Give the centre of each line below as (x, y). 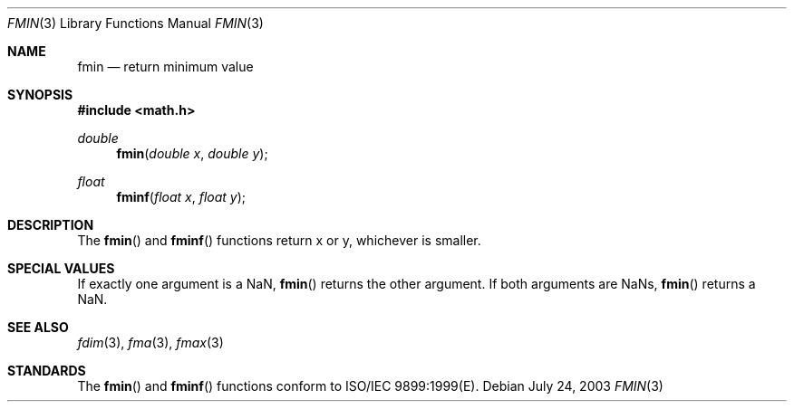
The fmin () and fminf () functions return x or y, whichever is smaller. (279, 240)
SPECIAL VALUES (61, 268)
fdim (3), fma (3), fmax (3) (150, 342)
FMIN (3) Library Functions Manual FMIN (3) (136, 23)
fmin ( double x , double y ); (192, 153)
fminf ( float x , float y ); (181, 197)
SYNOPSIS (40, 95)
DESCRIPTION (51, 225)
